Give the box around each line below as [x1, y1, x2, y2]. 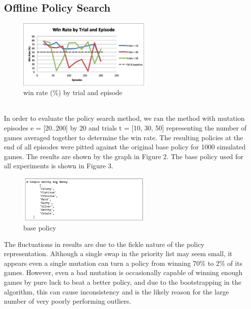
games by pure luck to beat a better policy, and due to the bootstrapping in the [4, 276, 241, 287]
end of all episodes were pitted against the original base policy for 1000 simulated [4, 142, 246, 152]
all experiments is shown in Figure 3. [4, 161, 113, 171]
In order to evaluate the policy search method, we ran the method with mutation [4, 113, 245, 123]
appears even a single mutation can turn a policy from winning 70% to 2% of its [4, 258, 242, 268]
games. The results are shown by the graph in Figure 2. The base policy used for [4, 151, 244, 161]
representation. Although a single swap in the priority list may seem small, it [4, 248, 233, 259]
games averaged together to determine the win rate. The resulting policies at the [4, 132, 243, 142]
